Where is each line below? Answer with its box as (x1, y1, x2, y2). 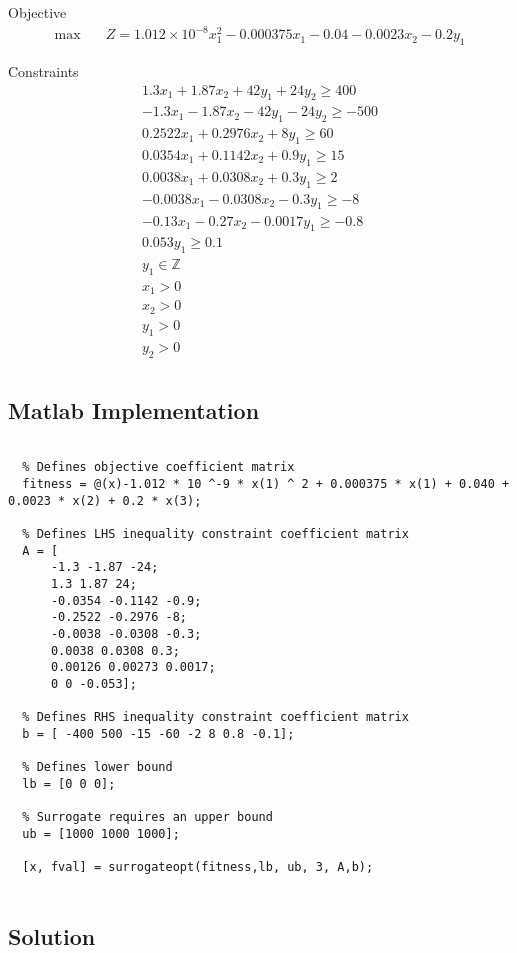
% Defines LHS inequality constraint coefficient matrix (22, 527, 409, 542)
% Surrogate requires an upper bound (22, 810, 273, 825)
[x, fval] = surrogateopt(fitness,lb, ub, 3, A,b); (22, 860, 374, 875)
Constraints (8, 60, 79, 81)
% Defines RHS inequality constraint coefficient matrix (22, 710, 409, 725)
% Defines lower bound (22, 760, 173, 775)
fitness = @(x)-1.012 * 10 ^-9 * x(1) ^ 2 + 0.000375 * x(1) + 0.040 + (22, 477, 510, 492)
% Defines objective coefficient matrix (22, 460, 295, 475)
